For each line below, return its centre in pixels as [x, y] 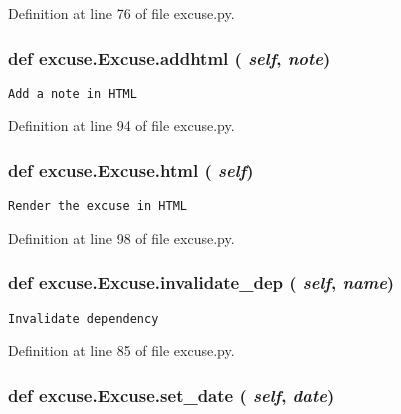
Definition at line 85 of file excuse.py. [121, 350]
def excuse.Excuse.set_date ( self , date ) [171, 394]
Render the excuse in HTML [97, 206]
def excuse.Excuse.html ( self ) [131, 169]
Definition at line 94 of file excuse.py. [121, 125]
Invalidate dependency [83, 318]
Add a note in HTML [72, 93]
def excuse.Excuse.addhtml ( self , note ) [169, 57]
